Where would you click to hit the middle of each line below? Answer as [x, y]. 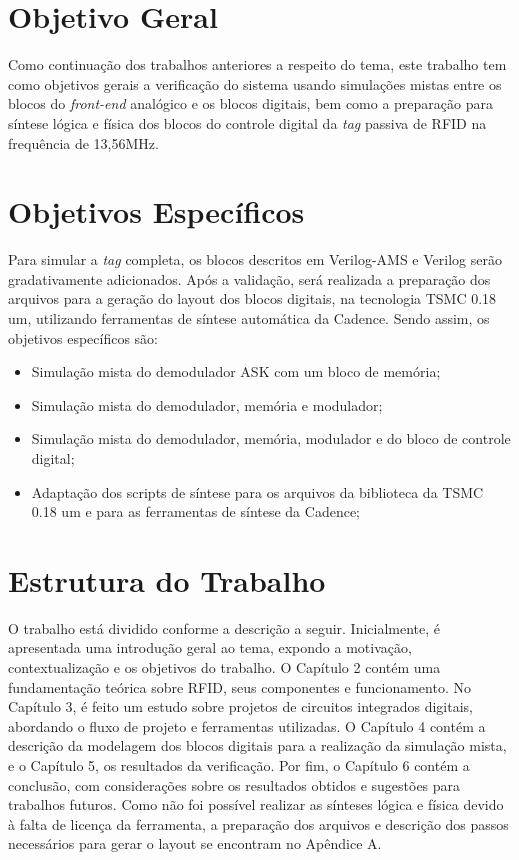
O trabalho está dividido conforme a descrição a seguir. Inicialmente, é [224, 627]
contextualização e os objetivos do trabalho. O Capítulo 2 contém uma [224, 667]
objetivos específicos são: [83, 337]
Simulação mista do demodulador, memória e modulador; [207, 404]
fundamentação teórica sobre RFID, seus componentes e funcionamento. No [239, 686]
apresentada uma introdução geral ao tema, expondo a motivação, [210, 647]
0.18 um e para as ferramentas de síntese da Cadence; [195, 511]
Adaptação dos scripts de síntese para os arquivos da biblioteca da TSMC [257, 491]
